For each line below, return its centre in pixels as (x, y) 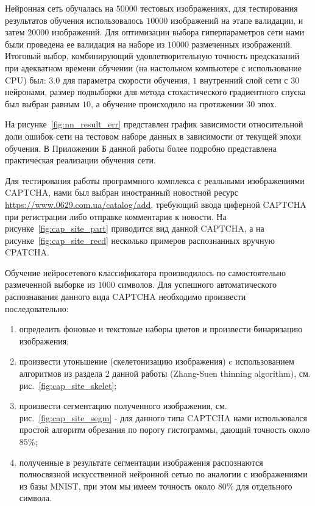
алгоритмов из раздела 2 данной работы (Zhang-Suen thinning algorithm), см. (165, 373)
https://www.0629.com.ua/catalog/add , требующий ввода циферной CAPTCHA (156, 204)
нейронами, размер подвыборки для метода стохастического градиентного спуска (155, 92)
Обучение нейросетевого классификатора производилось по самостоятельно (145, 272)
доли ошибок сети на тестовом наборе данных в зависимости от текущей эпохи (153, 136)
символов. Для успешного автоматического (197, 284)
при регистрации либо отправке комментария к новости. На (116, 216)
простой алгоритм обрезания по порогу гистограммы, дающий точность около (165, 429)
